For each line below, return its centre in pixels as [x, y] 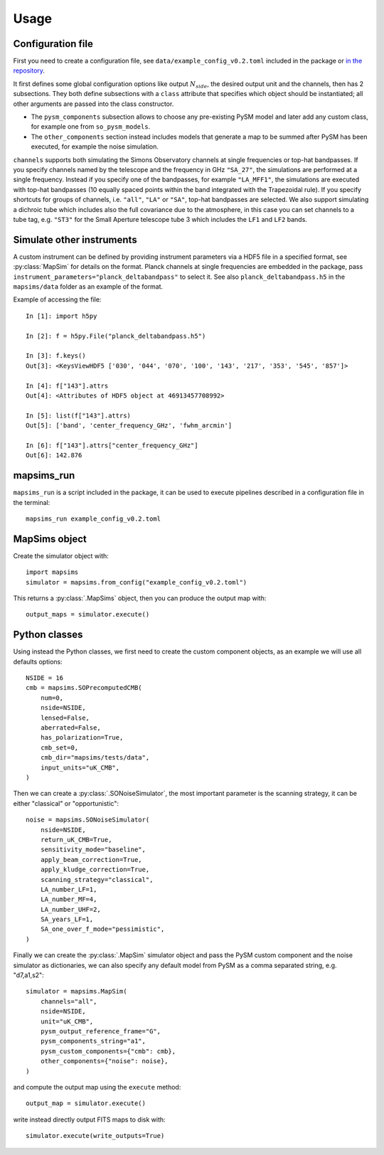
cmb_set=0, [59, 747]
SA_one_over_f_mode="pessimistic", [102, 929]
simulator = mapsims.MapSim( [76, 991]
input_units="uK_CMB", [80, 767]
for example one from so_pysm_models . [91, 127]
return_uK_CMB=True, [76, 840]
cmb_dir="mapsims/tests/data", [95, 758]
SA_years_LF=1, [67, 920]
